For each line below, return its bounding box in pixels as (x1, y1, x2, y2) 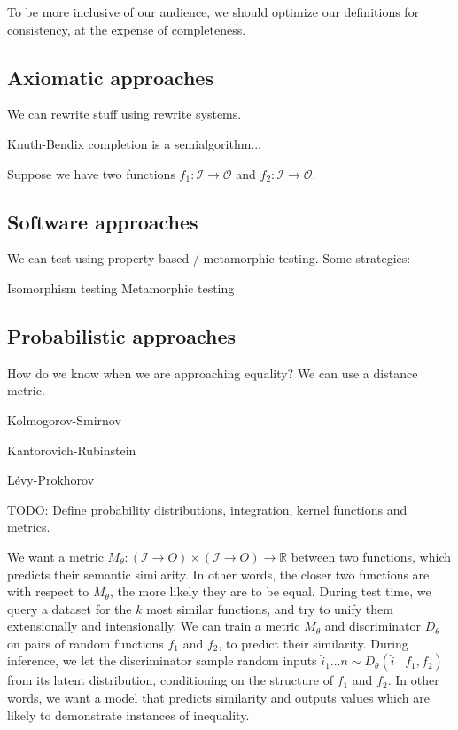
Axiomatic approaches (7, 63, 213, 90)
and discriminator (324, 617, 422, 635)
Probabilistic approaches (7, 322, 237, 349)
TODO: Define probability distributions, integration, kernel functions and (7, 500, 408, 518)
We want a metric (7, 547, 104, 565)
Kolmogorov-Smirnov (7, 410, 121, 429)
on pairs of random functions (7, 633, 164, 652)
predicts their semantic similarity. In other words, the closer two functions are (7, 564, 430, 583)
